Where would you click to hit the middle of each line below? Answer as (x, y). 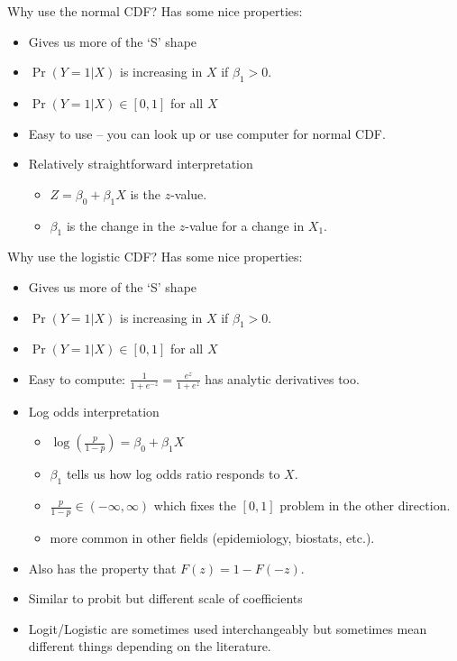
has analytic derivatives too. (282, 378)
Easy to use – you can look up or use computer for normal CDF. (207, 133)
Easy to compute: (77, 378)
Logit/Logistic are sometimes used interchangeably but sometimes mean (228, 628)
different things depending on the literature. (150, 646)
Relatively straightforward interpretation (141, 164)
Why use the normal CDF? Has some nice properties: (155, 11)
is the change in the (121, 225)
